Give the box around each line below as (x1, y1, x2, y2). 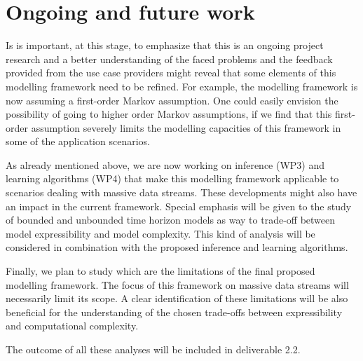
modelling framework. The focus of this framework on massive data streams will (6, 277, 349, 292)
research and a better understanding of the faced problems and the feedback (6, 51, 333, 66)
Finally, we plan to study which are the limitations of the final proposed (6, 264, 315, 278)
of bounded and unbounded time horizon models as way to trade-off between (6, 212, 336, 227)
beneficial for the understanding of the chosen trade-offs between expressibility (6, 304, 343, 319)
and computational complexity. (6, 318, 139, 333)
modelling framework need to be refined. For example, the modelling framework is (6, 79, 358, 93)
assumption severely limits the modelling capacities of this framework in (31, 120, 341, 135)
